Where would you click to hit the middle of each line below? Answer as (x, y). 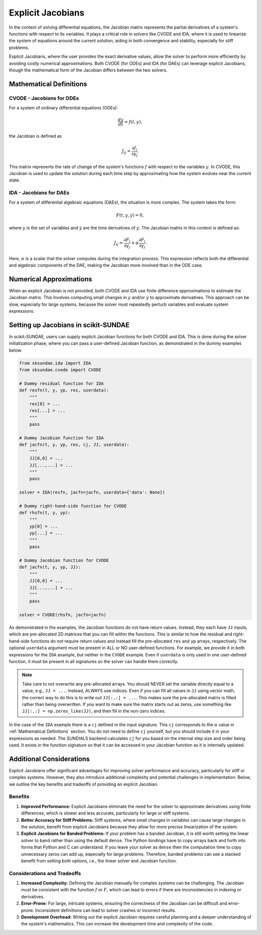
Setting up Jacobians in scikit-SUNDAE (69, 325)
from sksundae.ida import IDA (55, 363)
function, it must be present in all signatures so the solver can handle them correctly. (94, 662)
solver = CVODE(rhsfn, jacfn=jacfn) (63, 615)
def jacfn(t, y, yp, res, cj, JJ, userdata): (74, 445)
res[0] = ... (45, 404)
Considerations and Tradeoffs (45, 873)
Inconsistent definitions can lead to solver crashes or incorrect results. (106, 910)
